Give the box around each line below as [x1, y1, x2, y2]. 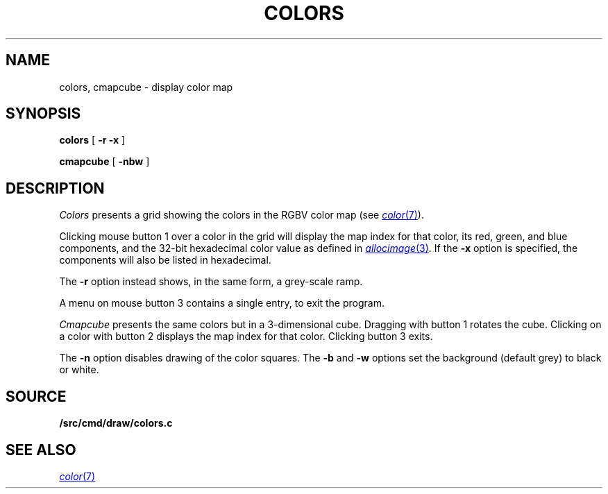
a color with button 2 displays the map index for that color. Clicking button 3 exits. [59, 330, 433, 343]
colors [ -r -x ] [59, 134, 126, 146]
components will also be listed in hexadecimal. [59, 254, 271, 266]
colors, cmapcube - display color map [59, 80, 233, 93]
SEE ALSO [6, 441, 76, 459]
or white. [59, 364, 99, 376]
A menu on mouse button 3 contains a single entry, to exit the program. [59, 297, 385, 309]
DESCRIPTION [6, 179, 105, 197]
